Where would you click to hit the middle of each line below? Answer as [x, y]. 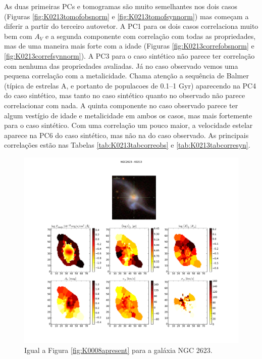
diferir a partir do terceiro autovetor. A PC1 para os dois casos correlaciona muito [131, 26]
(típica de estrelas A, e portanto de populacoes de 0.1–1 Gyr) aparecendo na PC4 [130, 85]
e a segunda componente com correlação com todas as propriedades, [150, 36]
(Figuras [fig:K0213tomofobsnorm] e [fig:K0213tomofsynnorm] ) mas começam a [126, 16]
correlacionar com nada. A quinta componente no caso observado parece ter [121, 105]
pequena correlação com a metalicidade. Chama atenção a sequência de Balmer [126, 76]
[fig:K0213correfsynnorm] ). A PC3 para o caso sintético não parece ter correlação [129, 55]
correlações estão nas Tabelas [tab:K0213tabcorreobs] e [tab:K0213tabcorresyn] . [127, 145]
